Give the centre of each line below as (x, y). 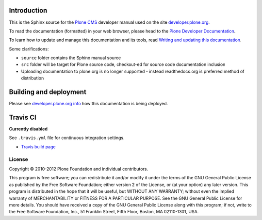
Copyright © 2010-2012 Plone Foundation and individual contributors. (78, 169)
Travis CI (23, 117)
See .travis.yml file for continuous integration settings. (67, 138)
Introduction (28, 10)
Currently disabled (28, 129)
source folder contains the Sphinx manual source (71, 58)
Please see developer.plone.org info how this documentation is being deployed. (89, 104)
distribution (33, 78)
